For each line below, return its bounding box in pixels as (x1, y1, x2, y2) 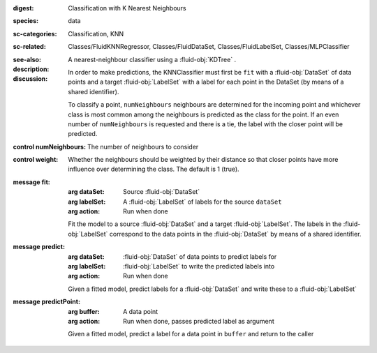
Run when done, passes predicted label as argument (123, 317, 275, 325)
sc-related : (13, 43, 47, 51)
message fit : (13, 178, 50, 186)
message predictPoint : (13, 297, 80, 306)
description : (13, 65, 50, 73)
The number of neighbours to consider (87, 142, 199, 151)
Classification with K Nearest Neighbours (68, 4, 186, 12)
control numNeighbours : (13, 142, 87, 151)
